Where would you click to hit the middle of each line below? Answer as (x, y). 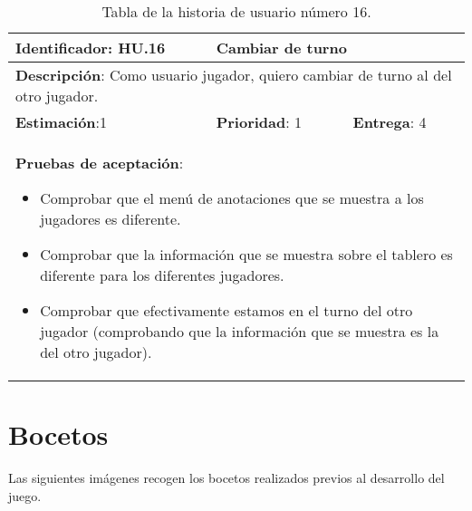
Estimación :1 (62, 122)
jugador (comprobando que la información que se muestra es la (240, 331)
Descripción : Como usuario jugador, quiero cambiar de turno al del (234, 75)
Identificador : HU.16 (91, 48)
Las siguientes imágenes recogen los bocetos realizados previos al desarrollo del (226, 478)
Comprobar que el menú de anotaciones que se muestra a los (232, 198)
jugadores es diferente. (111, 219)
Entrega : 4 (390, 122)
